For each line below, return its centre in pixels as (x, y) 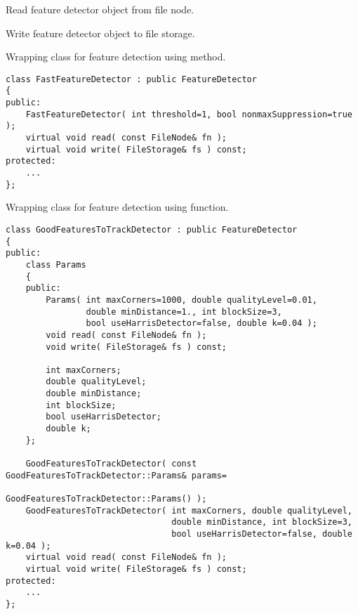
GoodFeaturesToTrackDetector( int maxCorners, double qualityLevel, (189, 510)
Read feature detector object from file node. (100, 9)
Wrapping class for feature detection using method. (116, 57)
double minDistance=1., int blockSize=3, (184, 312)
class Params (56, 264)
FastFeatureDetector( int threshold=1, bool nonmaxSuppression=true (189, 114)
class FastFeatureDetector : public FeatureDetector (131, 79)
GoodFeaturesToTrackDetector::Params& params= (116, 475)
